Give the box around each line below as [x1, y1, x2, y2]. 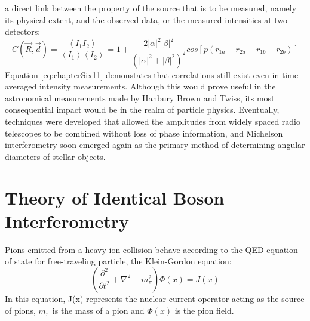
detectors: [5, 25, 41, 38]
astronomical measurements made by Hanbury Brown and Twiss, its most [5, 91, 275, 104]
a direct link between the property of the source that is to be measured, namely [5, 2, 297, 14]
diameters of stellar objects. [5, 150, 106, 162]
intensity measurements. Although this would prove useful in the [39, 80, 276, 92]
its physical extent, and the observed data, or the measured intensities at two [5, 13, 288, 26]
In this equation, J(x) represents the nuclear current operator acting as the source [5, 292, 305, 304]
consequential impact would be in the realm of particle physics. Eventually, [5, 103, 280, 116]
